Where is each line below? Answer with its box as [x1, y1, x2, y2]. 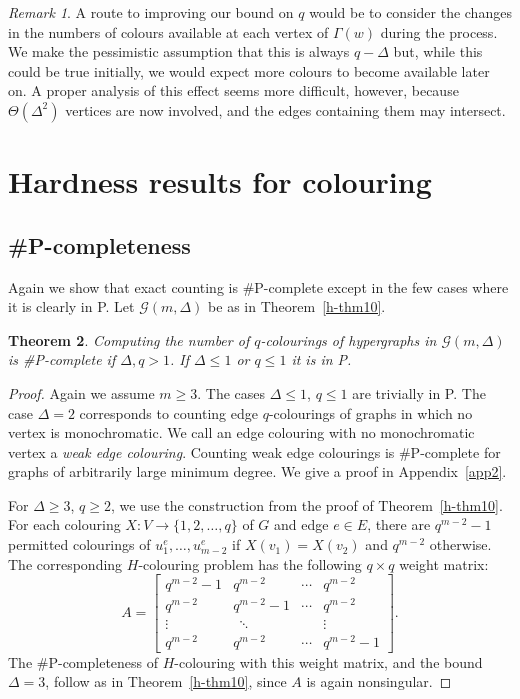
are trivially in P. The [352, 382, 486, 403]
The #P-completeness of [8, 651, 159, 672]
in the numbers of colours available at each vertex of [8, 21, 329, 42]
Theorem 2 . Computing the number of [8, 329, 250, 350]
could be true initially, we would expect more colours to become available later [8, 60, 490, 81]
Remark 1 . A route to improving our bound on [8, 2, 294, 22]
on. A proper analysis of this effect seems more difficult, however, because [8, 80, 459, 101]
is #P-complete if [8, 349, 116, 370]
